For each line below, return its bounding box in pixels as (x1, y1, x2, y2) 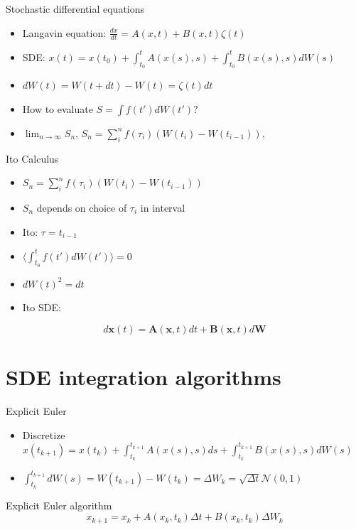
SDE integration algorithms (6, 362, 281, 391)
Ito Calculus (6, 151, 59, 166)
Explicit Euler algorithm (6, 497, 112, 512)
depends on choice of (36, 200, 127, 215)
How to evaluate (22, 101, 93, 116)
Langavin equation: (22, 25, 107, 40)
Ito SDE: (22, 300, 61, 315)
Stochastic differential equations (6, 1, 145, 16)
